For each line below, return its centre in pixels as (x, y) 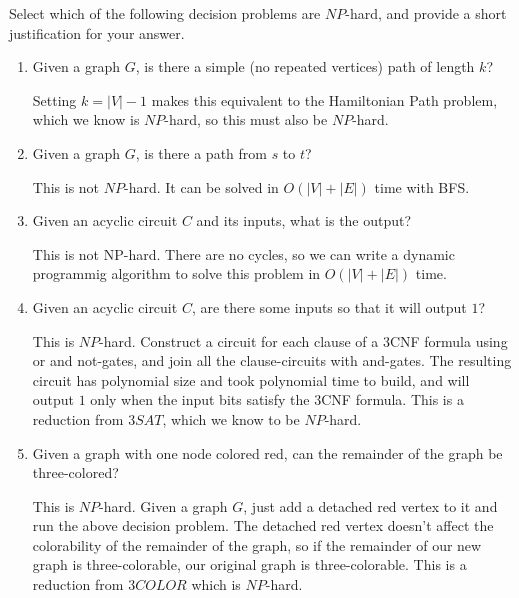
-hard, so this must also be (246, 119)
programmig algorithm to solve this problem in (176, 273)
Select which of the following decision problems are (165, 13)
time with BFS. (422, 186)
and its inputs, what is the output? (304, 220)
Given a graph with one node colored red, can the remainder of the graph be (267, 452)
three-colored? (75, 472)
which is (216, 584)
